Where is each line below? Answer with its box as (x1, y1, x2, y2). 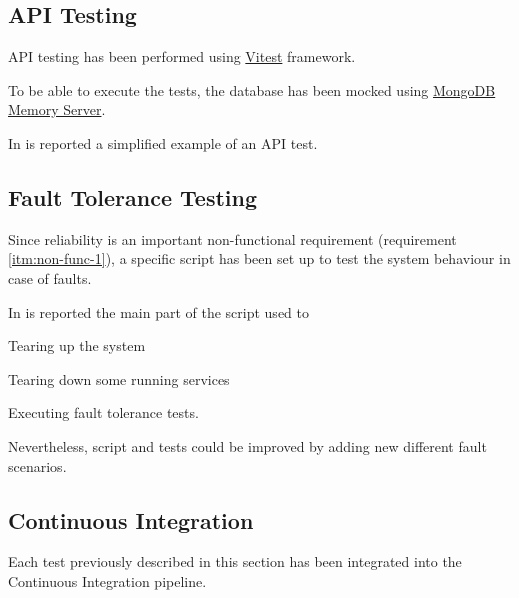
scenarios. (8, 455, 67, 476)
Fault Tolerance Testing (8, 181, 258, 212)
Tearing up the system (8, 335, 146, 356)
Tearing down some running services (8, 368, 230, 389)
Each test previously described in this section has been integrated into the (8, 551, 462, 572)
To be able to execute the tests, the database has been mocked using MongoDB (8, 79, 496, 100)
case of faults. (8, 267, 92, 288)
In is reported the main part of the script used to (8, 301, 309, 322)
